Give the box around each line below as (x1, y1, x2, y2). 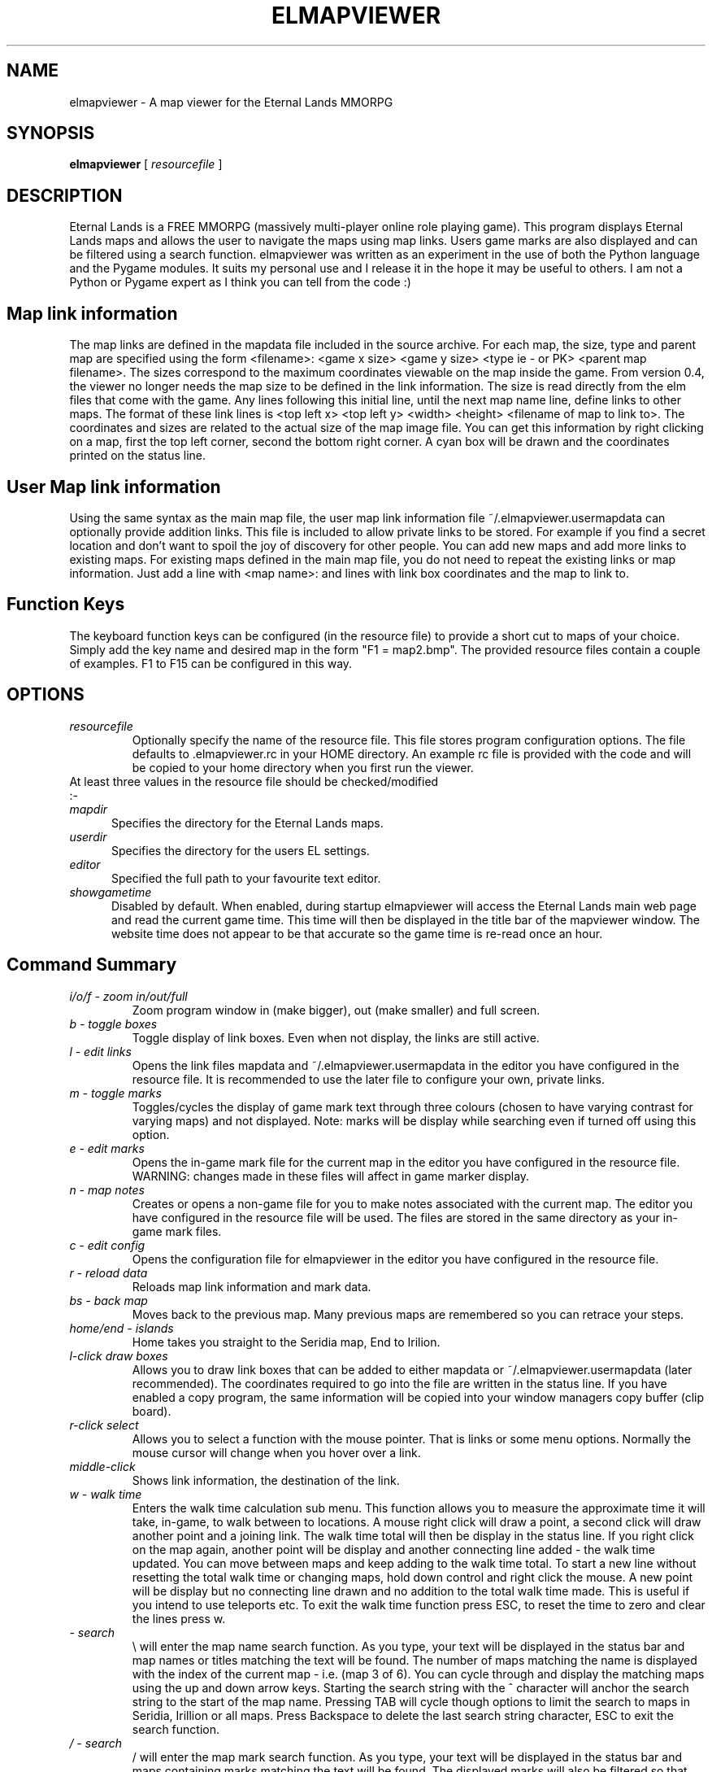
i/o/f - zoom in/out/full (69, 989, 188, 1003)
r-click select (69, 1417, 139, 1432)
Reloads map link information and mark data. (132, 1279, 371, 1294)
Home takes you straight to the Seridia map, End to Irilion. (132, 1334, 441, 1349)
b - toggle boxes (69, 1016, 158, 1031)
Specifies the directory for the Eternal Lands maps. (111, 815, 384, 830)
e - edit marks (69, 1141, 145, 1155)
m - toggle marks (69, 1085, 162, 1100)
